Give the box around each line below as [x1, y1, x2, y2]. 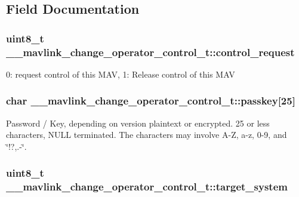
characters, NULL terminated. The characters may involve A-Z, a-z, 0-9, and [6, 128, 287, 141]
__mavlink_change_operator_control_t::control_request [6, 44, 295, 59]
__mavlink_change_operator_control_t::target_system [6, 179, 288, 194]
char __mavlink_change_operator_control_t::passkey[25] [6, 93, 295, 108]
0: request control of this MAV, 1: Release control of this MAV [6, 67, 235, 80]
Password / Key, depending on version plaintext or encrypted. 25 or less [6, 116, 270, 129]
